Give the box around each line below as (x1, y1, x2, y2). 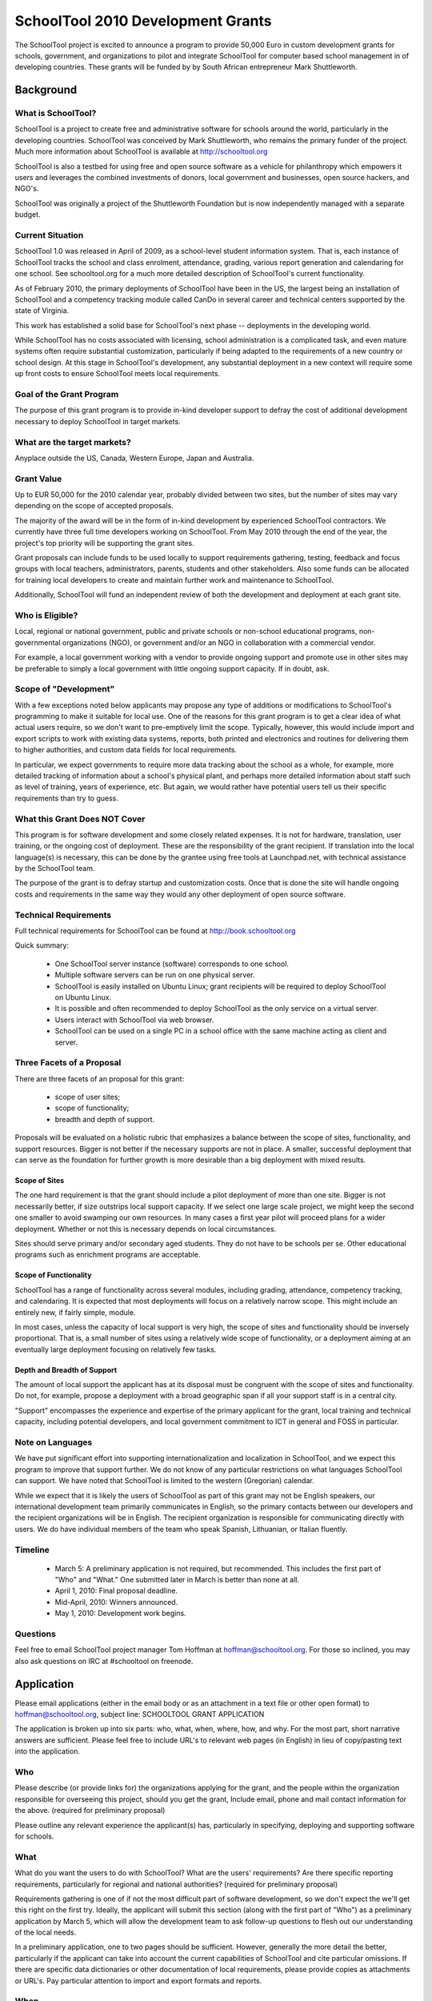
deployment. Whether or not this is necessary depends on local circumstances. (14, 1224, 277, 1233)
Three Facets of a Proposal (14, 1057, 122, 1069)
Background (14, 83, 78, 97)
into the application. (14, 1746, 80, 1756)
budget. (14, 210, 41, 219)
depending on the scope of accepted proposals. (14, 501, 174, 511)
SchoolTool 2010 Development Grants (14, 12, 272, 30)
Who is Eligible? (14, 609, 78, 620)
